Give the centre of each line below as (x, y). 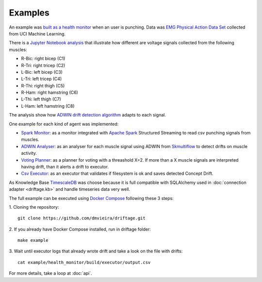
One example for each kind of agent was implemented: (64, 124)
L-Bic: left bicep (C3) (42, 72)
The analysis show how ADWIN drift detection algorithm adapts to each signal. (87, 115)
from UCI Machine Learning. (37, 33)
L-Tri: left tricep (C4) (41, 79)
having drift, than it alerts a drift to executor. (65, 166)
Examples (29, 13)
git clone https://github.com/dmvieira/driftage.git (82, 218)
